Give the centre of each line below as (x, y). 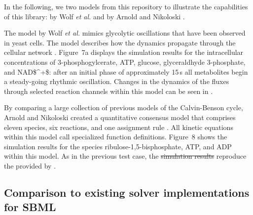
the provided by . (30, 165)
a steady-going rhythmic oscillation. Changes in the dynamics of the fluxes (117, 81)
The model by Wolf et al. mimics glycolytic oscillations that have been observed (125, 33)
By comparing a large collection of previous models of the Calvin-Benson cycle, (124, 107)
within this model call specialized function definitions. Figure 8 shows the (116, 137)
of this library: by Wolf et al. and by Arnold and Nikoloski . (94, 16)
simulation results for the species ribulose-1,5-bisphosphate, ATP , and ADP (118, 146)
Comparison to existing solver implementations (127, 192)
